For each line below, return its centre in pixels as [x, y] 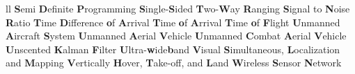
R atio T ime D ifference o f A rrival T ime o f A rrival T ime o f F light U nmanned [173, 22]
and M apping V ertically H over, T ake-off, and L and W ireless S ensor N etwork [174, 63]
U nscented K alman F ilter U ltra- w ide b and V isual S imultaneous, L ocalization [173, 49]
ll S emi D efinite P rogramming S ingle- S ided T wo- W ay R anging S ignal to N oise [178, 8]
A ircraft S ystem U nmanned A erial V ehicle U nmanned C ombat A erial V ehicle [176, 36]
